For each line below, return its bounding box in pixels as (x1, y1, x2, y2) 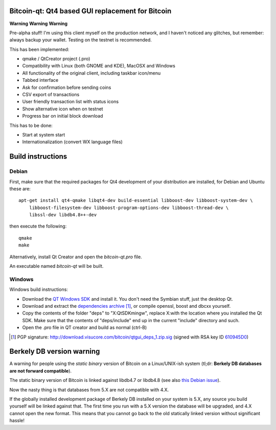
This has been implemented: (9, 46, 70, 52)
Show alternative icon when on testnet (22, 105, 103, 112)
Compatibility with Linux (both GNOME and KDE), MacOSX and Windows (22, 63, 176, 69)
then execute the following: (9, 223, 67, 230)
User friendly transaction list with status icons (22, 99, 119, 105)
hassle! (9, 417, 25, 424)
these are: (9, 186, 31, 192)
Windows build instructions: (9, 286, 68, 292)
